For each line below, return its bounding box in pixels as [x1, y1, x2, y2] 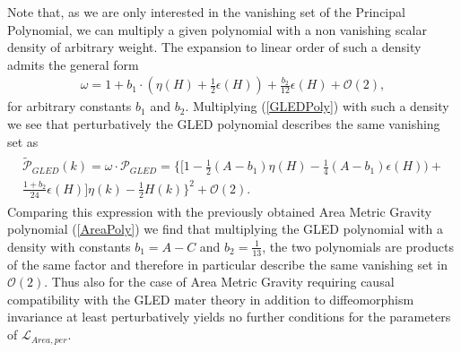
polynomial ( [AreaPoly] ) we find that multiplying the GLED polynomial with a [7, 219, 443, 238]
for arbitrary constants [7, 97, 132, 116]
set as [7, 132, 39, 150]
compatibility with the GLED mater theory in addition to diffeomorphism [7, 289, 414, 308]
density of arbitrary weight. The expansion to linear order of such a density [7, 38, 422, 56]
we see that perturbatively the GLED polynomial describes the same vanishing [7, 115, 440, 133]
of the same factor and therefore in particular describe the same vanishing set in [7, 254, 448, 273]
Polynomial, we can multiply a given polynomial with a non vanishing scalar [7, 20, 427, 39]
